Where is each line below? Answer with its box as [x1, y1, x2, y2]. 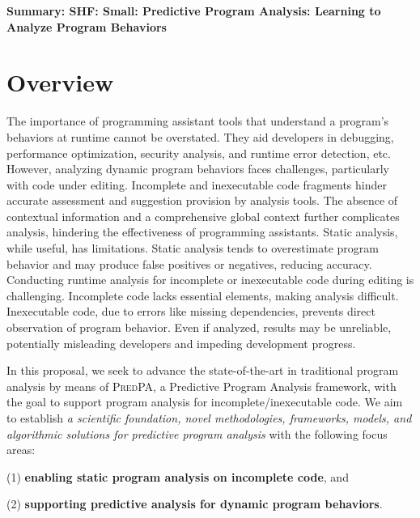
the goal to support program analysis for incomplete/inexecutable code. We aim [6, 393, 403, 410]
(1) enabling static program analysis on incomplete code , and [6, 468, 349, 485]
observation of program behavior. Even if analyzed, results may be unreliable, [6, 319, 392, 336]
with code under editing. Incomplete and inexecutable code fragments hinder [6, 176, 387, 193]
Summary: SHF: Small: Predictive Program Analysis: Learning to [6, 2, 381, 19]
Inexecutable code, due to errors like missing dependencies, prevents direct [6, 303, 375, 320]
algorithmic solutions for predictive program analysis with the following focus [6, 425, 388, 442]
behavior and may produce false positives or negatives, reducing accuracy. [6, 255, 372, 272]
